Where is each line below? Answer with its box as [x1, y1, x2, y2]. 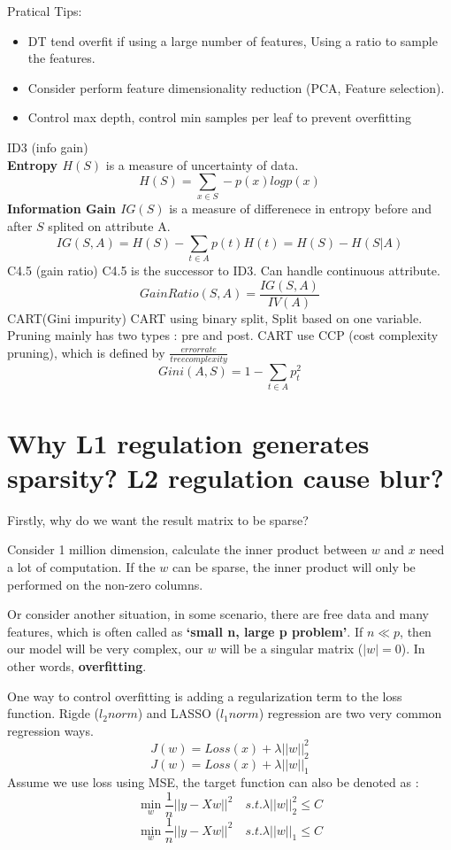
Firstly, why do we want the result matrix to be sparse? [7, 510, 309, 529]
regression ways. [7, 721, 94, 739]
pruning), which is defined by [7, 343, 165, 361]
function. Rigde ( [7, 704, 100, 722]
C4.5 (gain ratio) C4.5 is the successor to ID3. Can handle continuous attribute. [7, 261, 440, 279]
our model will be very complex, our [7, 639, 203, 658]
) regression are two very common [258, 704, 442, 722]
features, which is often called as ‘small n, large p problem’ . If [7, 622, 363, 640]
